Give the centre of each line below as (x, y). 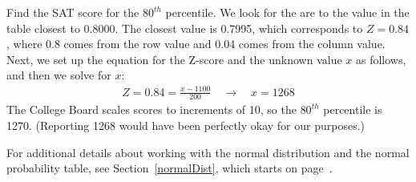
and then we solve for (59, 75)
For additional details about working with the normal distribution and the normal (208, 152)
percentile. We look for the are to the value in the (287, 12)
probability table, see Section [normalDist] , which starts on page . (170, 168)
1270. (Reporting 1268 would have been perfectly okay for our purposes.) (186, 125)
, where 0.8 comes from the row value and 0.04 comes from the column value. (196, 44)
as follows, (381, 59)
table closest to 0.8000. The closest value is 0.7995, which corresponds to (185, 28)
